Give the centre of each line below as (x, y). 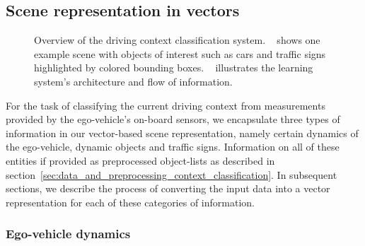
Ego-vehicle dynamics (68, 234)
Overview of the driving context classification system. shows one (177, 40)
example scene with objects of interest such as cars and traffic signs (180, 53)
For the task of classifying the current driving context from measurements (166, 105)
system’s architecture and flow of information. (133, 81)
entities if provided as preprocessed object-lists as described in (140, 160)
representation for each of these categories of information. (130, 202)
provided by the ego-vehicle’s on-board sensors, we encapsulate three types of (173, 119)
